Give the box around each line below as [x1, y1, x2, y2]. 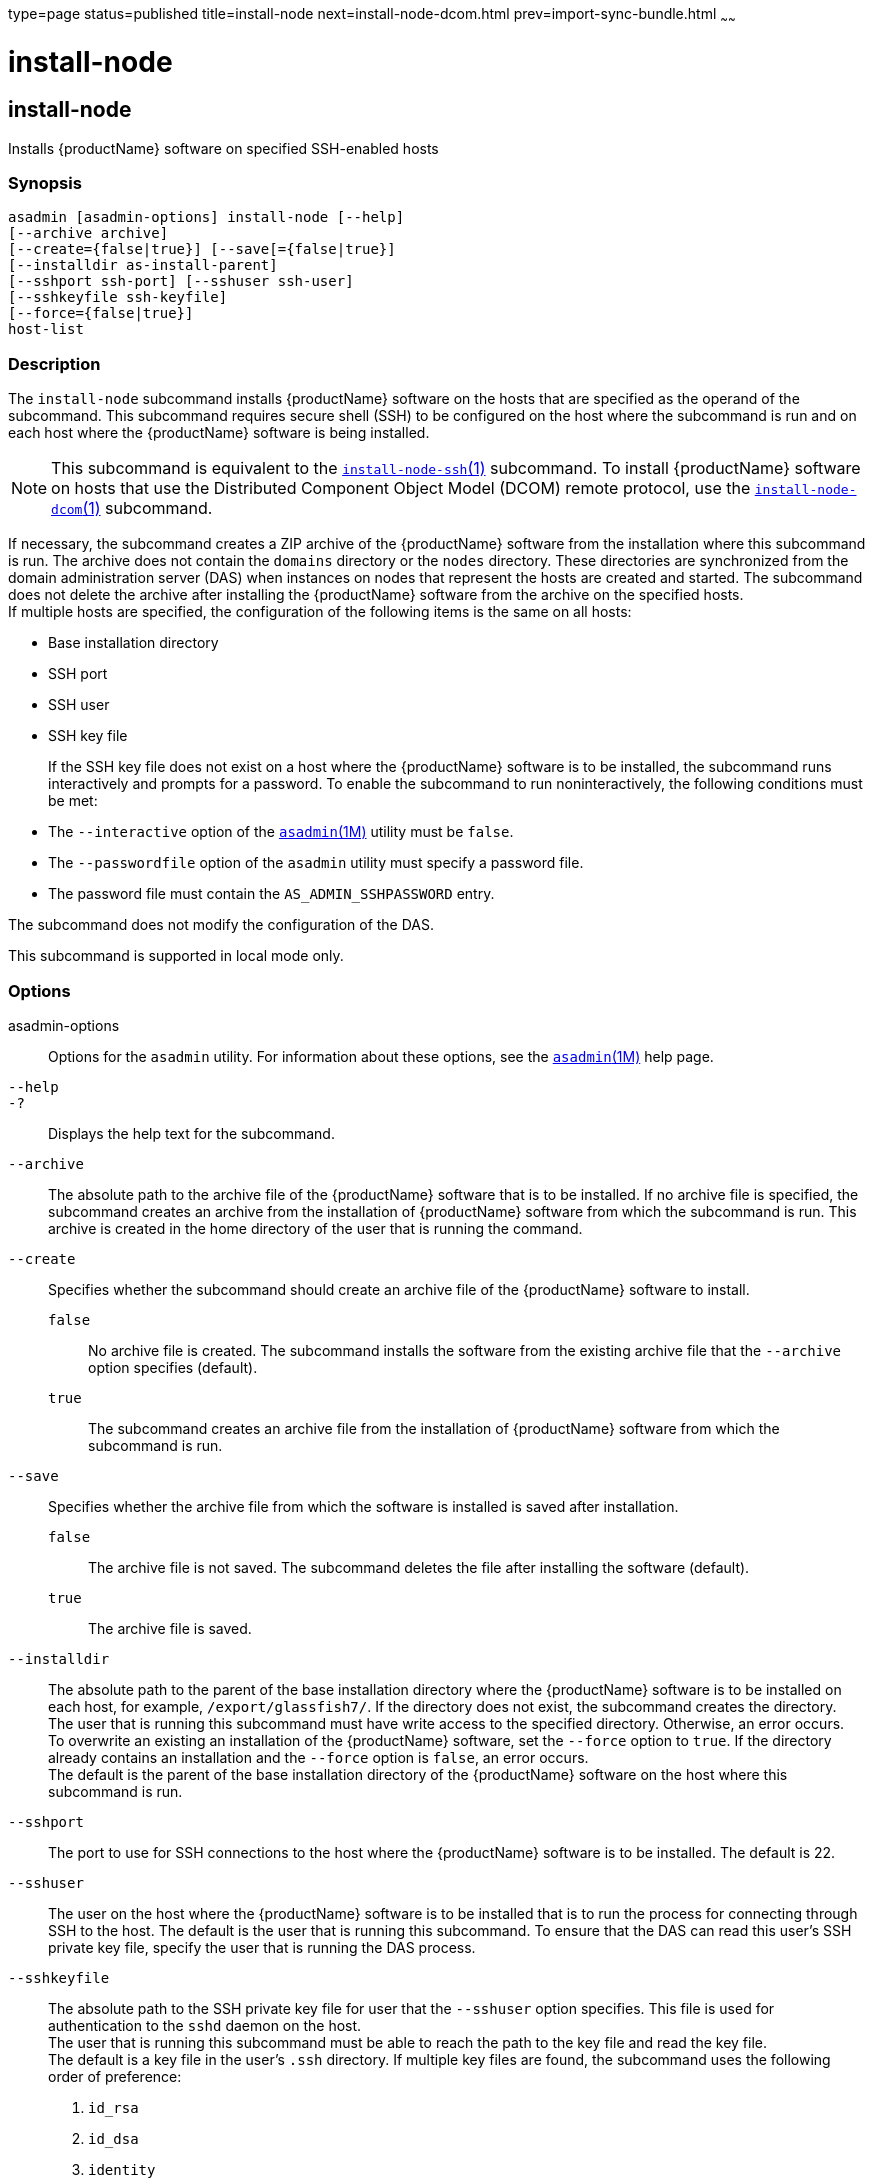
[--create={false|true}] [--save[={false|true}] [8, 241, 396, 258]
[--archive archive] [8, 225, 169, 242]
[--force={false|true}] [8, 305, 194, 322]
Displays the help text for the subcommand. [48, 1124, 335, 1142]
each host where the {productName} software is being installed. [8, 424, 430, 442]
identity [88, 2161, 156, 2178]
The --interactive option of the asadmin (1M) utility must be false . [48, 823, 514, 841]
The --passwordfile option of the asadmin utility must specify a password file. [48, 854, 584, 872]
